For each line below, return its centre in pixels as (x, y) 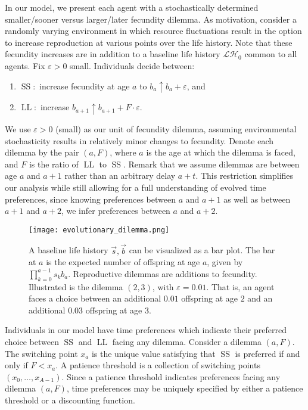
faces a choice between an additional (95, 298)
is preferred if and (267, 353)
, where (123, 152)
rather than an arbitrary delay (120, 176)
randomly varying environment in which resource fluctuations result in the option (153, 31)
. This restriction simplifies (245, 176)
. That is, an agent (240, 286)
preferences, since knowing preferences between (90, 199)
